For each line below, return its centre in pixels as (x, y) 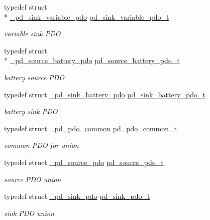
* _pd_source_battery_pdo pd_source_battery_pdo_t (92, 60)
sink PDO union (29, 213)
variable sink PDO (32, 34)
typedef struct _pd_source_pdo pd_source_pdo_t (84, 162)
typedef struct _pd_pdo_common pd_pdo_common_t (90, 128)
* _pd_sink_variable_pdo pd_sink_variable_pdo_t (87, 16)
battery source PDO (34, 77)
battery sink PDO (31, 111)
